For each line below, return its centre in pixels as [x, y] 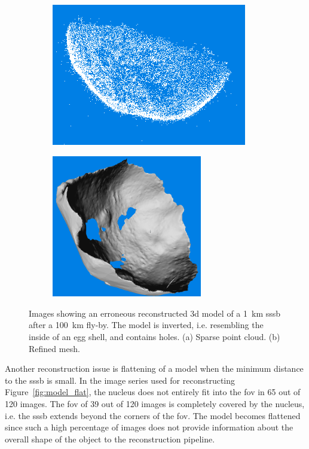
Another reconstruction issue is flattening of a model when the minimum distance [154, 368]
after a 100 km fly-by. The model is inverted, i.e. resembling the [146, 325]
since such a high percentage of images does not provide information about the [149, 427]
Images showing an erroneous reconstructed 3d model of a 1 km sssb [155, 313]
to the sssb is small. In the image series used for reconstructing [120, 380]
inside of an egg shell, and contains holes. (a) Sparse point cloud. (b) [154, 337]
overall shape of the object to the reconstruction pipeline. [110, 439]
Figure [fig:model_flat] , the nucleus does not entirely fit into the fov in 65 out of [153, 392]
